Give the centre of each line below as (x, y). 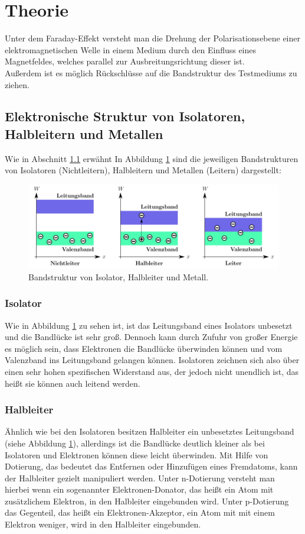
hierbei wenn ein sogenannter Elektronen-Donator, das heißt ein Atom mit (139, 489)
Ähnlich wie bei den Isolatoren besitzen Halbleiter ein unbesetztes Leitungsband (150, 431)
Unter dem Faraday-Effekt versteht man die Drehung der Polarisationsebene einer (153, 38)
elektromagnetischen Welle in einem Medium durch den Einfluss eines (131, 49)
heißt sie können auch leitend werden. (73, 383)
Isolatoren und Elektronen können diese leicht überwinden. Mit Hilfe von (137, 454)
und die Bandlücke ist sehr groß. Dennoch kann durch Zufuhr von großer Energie (151, 337)
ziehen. (17, 84)
